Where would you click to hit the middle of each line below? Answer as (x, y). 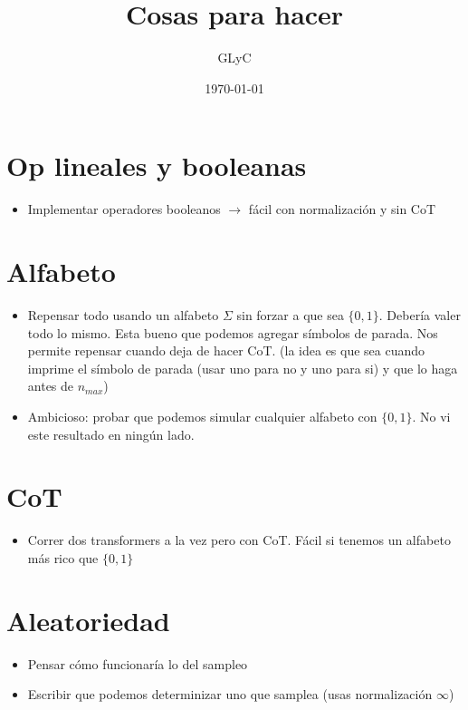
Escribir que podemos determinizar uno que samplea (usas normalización (230, 694)
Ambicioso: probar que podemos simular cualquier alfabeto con (202, 416)
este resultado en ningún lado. (111, 434)
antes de (51, 386)
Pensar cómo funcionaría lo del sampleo (138, 663)
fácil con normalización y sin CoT (342, 209)
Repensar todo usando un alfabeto (123, 314)
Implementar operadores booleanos (124, 209)
